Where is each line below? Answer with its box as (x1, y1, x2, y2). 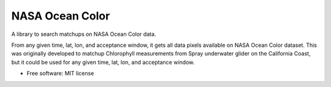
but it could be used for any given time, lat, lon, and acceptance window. (11, 58, 195, 66)
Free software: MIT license (26, 70, 94, 77)
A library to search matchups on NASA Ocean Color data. (11, 30, 156, 38)
